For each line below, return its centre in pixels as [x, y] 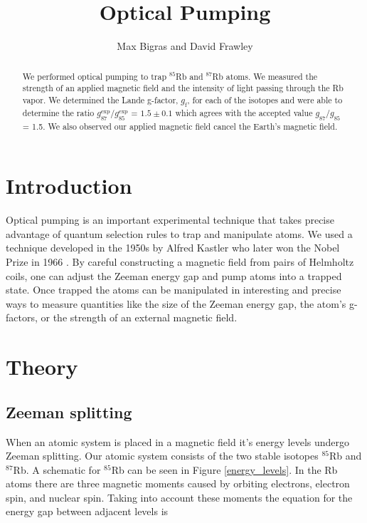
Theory [42, 367]
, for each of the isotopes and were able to [265, 99]
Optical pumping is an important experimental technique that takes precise [170, 220]
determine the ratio [58, 113]
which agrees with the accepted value [244, 113]
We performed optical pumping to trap [95, 76]
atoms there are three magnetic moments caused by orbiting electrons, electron [178, 483]
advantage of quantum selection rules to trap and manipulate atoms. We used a [179, 233]
